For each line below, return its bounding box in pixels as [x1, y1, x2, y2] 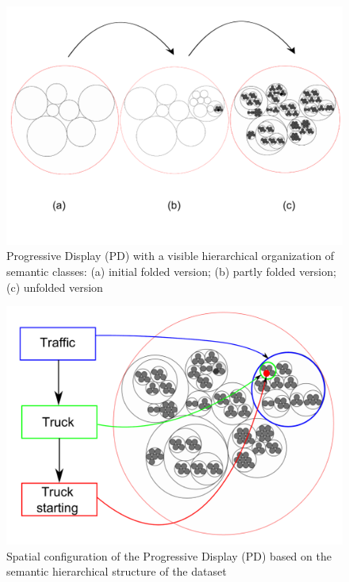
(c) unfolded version [6, 278, 103, 295]
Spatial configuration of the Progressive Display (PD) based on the [6, 547, 332, 564]
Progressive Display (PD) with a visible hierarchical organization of [6, 247, 335, 264]
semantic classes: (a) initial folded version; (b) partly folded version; [6, 262, 336, 279]
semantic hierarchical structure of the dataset [6, 563, 227, 580]
